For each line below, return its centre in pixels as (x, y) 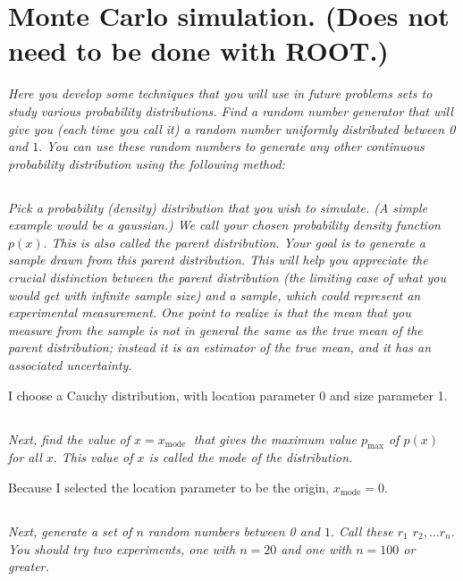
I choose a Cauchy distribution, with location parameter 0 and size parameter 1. (228, 395)
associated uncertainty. (70, 365)
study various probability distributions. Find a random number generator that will (231, 110)
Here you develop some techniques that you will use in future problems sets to (220, 93)
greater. (29, 566)
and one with (316, 548)
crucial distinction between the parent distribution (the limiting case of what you (227, 278)
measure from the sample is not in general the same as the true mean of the (215, 329)
